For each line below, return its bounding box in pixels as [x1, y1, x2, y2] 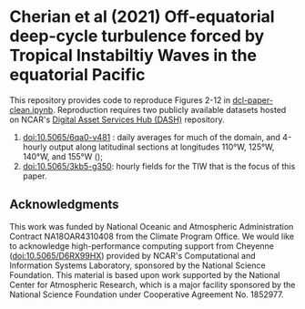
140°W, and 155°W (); [22, 150, 103, 161]
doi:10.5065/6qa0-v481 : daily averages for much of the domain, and [22, 131, 280, 142]
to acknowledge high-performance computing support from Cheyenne [9, 240, 275, 252]
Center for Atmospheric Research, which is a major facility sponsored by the [9, 279, 296, 290]
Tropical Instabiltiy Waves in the [9, 46, 258, 66]
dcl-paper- [231, 94, 273, 106]
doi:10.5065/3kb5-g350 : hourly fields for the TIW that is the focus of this [22, 160, 296, 171]
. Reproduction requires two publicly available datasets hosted [53, 104, 287, 115]
